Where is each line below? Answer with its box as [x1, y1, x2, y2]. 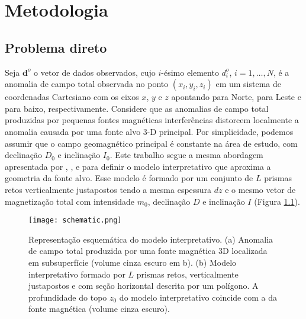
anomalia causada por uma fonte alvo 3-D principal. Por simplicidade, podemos [5, 125, 294, 137]
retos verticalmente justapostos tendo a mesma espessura [5, 183, 212, 195]
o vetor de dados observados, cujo [34, 66, 156, 78]
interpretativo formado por [28, 268, 125, 280]
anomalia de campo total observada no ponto [5, 78, 169, 90]
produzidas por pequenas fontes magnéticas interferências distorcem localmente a [5, 114, 299, 126]
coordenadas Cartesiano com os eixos [5, 91, 139, 103]
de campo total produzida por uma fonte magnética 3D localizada [28, 244, 268, 257]
